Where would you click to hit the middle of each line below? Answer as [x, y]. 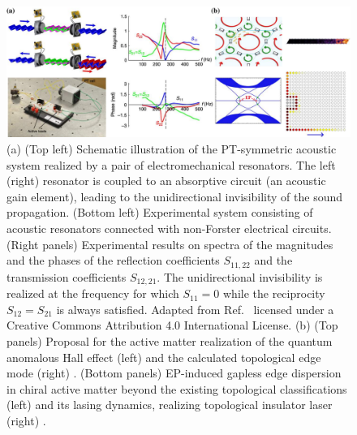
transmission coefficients [67, 276]
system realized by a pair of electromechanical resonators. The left [171, 164]
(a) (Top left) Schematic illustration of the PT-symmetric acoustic [172, 149]
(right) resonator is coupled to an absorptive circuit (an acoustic [166, 181]
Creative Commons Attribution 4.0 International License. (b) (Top [172, 325]
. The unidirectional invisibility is [240, 276]
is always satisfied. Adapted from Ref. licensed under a [195, 309]
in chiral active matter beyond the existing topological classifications [177, 388]
